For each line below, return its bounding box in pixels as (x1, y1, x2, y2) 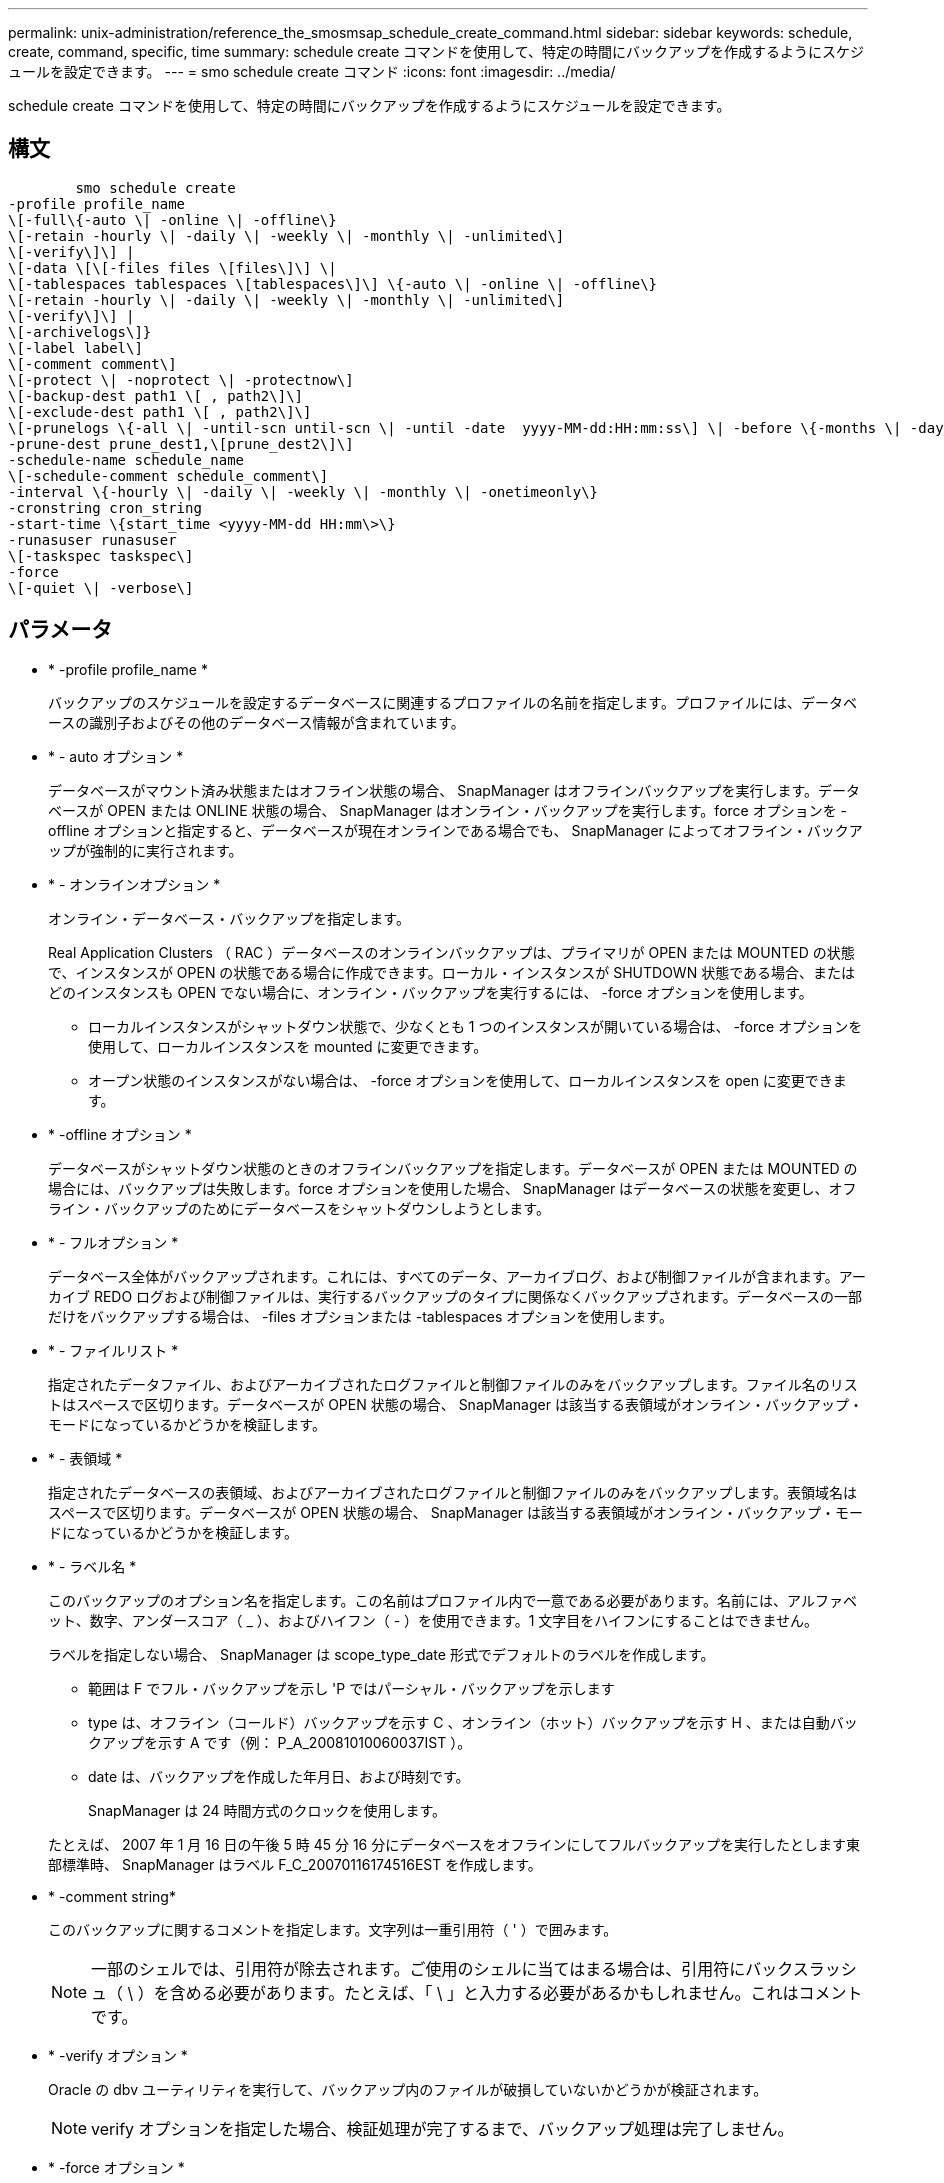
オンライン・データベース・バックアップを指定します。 (48, 909, 410, 927)
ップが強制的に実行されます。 (48, 841, 243, 859)
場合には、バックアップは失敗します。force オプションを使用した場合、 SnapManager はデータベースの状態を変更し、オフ (48, 1179, 857, 1197)
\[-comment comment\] (8, 355, 177, 372)
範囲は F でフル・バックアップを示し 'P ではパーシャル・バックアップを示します (88, 1679, 615, 1697)
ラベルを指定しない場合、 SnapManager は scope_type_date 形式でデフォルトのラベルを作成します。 (48, 1645, 715, 1663)
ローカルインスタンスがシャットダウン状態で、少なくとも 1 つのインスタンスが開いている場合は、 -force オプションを (88, 1017, 863, 1035)
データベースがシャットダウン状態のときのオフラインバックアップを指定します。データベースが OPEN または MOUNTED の (48, 1159, 858, 1177)
